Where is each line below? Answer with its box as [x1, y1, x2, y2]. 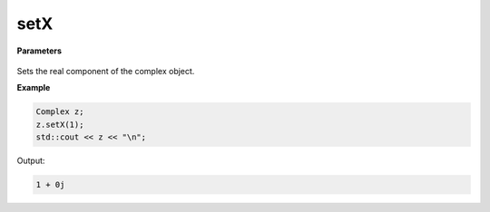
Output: [16, 155, 45, 167]
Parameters [16, 45, 63, 56]
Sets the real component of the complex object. [16, 65, 195, 76]
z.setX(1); [35, 119, 84, 130]
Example [16, 82, 51, 93]
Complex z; [35, 107, 84, 117]
